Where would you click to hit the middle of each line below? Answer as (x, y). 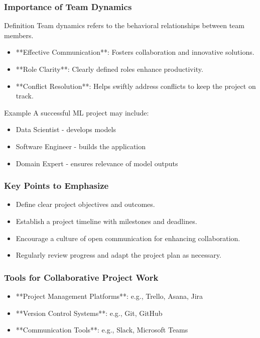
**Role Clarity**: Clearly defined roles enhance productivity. (109, 69)
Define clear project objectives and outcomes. (85, 204)
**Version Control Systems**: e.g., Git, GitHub (89, 313)
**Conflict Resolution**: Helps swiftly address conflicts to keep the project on (136, 86)
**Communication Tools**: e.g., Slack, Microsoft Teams (102, 330)
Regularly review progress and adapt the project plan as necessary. (118, 255)
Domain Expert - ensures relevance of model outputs (97, 163)
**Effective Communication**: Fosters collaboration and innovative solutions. (135, 52)
